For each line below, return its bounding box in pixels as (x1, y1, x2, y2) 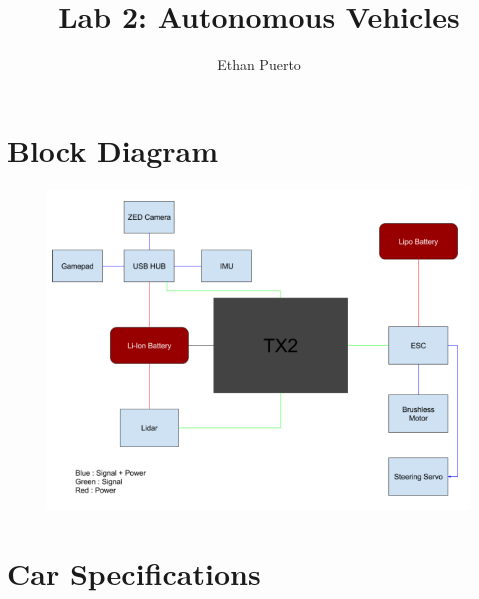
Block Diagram (7, 129, 219, 170)
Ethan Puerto (217, 54, 301, 75)
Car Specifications (7, 552, 261, 593)
